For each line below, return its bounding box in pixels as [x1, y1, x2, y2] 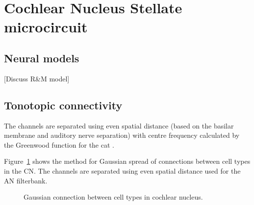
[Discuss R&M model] [4, 73, 70, 83]
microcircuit [4, 17, 88, 37]
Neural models [4, 50, 79, 65]
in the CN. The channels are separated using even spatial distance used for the [4, 165, 241, 176]
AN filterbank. [4, 175, 48, 185]
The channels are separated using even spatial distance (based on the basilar [4, 120, 234, 130]
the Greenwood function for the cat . [4, 139, 114, 150]
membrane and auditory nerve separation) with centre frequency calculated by [4, 130, 240, 140]
